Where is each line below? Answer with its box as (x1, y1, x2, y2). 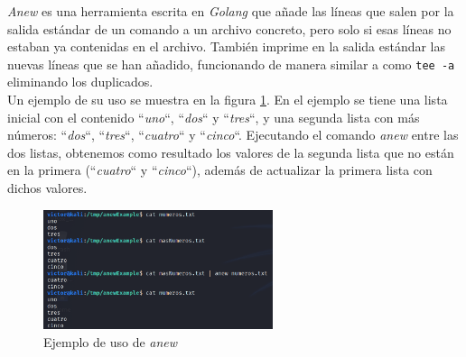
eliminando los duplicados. (7, 72, 154, 91)
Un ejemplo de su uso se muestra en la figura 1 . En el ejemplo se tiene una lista (7, 90, 448, 109)
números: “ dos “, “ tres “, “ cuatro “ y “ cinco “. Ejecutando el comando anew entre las (7, 125, 459, 144)
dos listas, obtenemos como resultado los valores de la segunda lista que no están (7, 142, 454, 161)
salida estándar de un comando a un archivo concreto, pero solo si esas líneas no (7, 19, 452, 38)
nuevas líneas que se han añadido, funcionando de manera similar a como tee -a (7, 54, 455, 73)
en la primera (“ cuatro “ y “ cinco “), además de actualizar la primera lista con (7, 160, 433, 179)
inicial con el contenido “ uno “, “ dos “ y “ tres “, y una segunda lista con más (7, 107, 420, 126)
